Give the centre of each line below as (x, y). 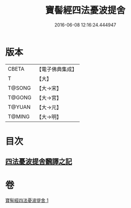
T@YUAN (19, 107)
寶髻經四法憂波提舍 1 (27, 200)
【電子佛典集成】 (57, 69)
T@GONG (20, 97)
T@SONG (20, 88)
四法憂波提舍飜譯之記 (39, 161)
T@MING (19, 116)
